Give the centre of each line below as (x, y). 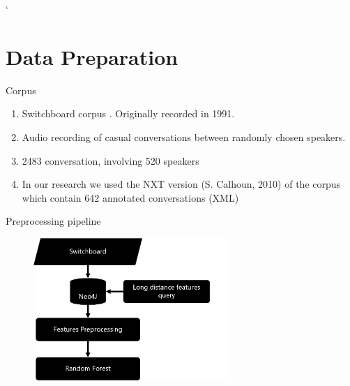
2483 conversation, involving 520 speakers (111, 160)
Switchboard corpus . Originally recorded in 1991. (128, 113)
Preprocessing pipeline (53, 221)
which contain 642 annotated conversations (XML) (130, 197)
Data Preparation (92, 56)
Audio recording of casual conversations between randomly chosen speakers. (184, 136)
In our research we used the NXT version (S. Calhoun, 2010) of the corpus (181, 184)
